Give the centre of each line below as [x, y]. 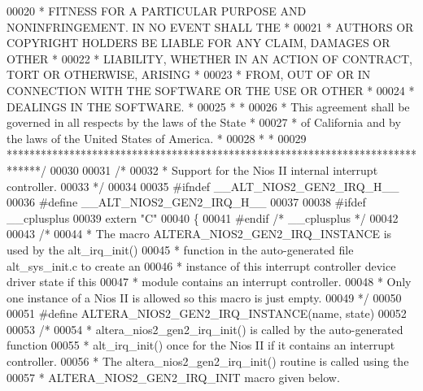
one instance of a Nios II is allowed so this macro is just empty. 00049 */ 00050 [204, 297]
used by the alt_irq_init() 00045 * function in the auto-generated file [180, 249]
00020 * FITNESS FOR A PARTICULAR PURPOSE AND [157, 11]
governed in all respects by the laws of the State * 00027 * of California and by [204, 122]
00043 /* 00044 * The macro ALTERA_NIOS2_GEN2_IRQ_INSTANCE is [199, 234]
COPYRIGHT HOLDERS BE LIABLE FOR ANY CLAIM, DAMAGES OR [198, 43]
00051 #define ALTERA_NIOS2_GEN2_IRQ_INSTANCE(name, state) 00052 [207, 313]
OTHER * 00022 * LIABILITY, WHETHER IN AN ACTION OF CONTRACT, [209, 58]
